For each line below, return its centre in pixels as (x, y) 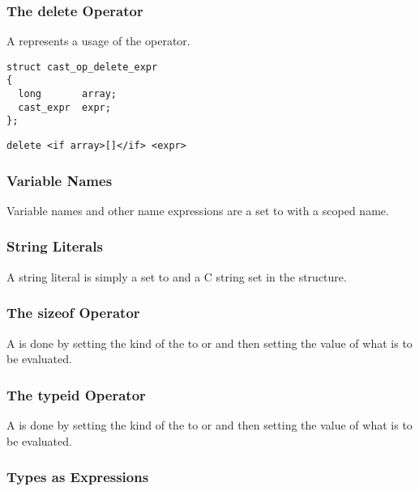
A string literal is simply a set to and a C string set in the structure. (177, 276)
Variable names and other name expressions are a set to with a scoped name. (198, 210)
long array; (68, 94)
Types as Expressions (78, 477)
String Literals (55, 246)
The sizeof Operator (73, 313)
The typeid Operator (76, 394)
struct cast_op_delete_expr (82, 67)
